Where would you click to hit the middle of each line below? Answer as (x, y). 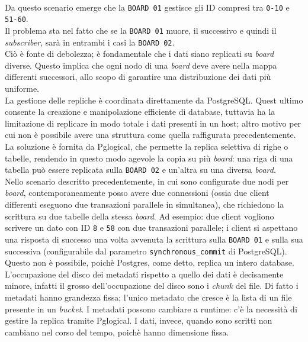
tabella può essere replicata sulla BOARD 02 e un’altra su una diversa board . (140, 170)
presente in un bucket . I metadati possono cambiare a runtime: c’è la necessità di (151, 309)
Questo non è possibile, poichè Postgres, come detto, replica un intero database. (150, 262)
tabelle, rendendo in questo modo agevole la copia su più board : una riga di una (149, 158)
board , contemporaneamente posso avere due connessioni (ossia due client (137, 193)
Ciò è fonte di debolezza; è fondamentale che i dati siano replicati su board (139, 54)
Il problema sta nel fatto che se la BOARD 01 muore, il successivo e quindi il (141, 30)
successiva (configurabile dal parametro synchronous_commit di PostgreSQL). (146, 251)
